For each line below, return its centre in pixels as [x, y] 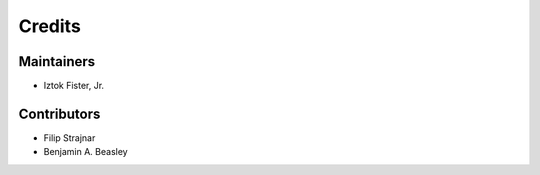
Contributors [59, 113]
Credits [50, 26]
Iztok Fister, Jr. [74, 86]
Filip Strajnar [69, 137]
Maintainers [57, 61]
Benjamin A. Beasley [86, 152]
